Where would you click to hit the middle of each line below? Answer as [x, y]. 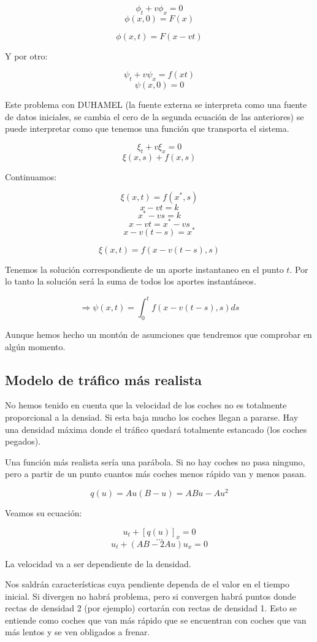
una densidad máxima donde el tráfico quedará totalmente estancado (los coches [156, 429]
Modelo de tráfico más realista [104, 379]
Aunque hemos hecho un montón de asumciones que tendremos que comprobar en [158, 334]
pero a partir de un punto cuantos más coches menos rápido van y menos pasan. [156, 474]
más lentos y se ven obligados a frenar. [78, 632]
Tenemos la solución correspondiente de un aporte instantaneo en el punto [144, 269]
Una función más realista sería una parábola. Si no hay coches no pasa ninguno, [155, 461]
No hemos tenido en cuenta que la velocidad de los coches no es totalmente [146, 405]
